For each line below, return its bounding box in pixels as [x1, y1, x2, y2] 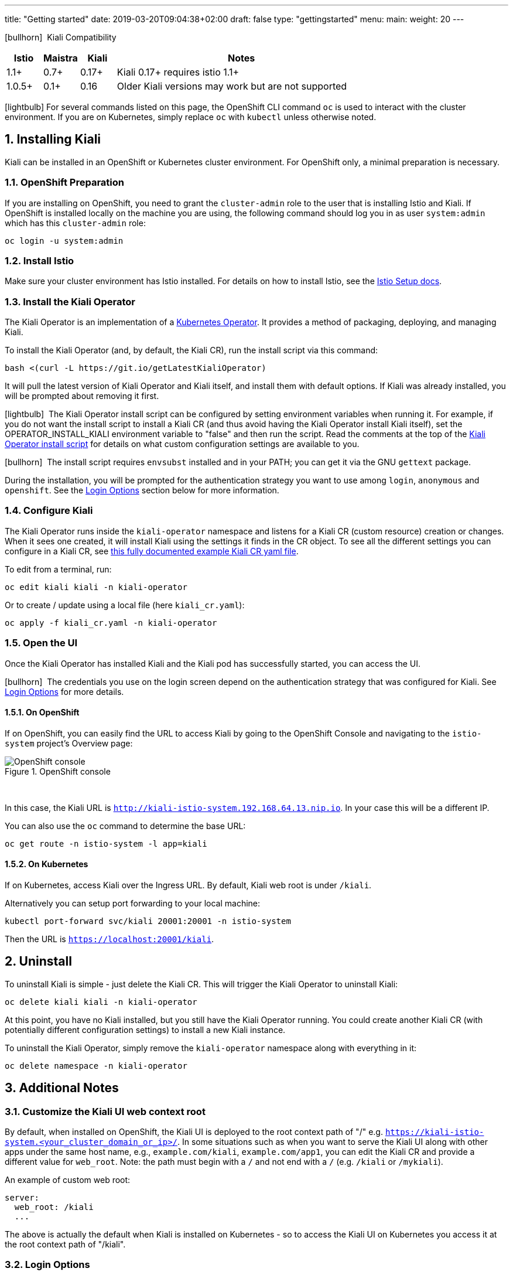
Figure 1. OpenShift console [5, 766, 111, 776]
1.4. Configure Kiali [5, 504, 93, 517]
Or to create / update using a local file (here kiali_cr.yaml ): [5, 599, 245, 610]
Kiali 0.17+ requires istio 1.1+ [117, 66, 240, 78]
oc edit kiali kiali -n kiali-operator [5, 582, 187, 592]
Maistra [43, 52, 78, 64]
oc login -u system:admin [5, 236, 124, 246]
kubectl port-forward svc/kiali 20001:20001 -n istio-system [5, 916, 291, 926]
